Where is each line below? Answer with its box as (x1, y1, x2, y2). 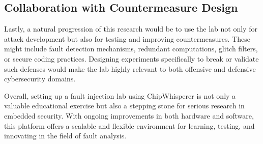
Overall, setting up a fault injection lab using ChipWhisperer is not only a (4, 90, 236, 101)
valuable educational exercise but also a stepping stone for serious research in (4, 100, 245, 111)
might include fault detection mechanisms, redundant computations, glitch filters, (4, 43, 258, 54)
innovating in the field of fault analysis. (4, 130, 127, 141)
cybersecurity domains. (4, 73, 76, 84)
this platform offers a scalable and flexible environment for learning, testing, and (4, 120, 255, 131)
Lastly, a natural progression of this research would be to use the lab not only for (4, 23, 257, 34)
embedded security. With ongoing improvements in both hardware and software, (4, 110, 254, 121)
